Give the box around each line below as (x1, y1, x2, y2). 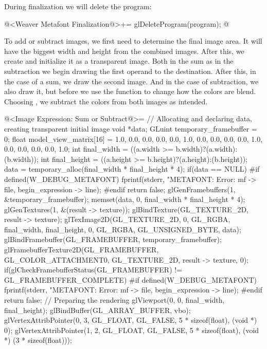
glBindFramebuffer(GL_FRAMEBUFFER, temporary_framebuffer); (4, 234, 222, 245)
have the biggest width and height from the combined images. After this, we (4, 45, 244, 56)
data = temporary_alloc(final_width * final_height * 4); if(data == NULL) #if (4, 163, 260, 174)
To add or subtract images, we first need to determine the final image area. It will (4, 35, 262, 46)
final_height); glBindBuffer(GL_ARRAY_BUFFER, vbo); (4, 304, 191, 315)
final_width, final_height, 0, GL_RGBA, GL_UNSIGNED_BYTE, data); (4, 224, 241, 234)
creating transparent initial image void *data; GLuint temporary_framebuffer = (4, 123, 257, 134)
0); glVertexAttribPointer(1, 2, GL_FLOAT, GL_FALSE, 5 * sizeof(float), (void (4, 324, 259, 335)
